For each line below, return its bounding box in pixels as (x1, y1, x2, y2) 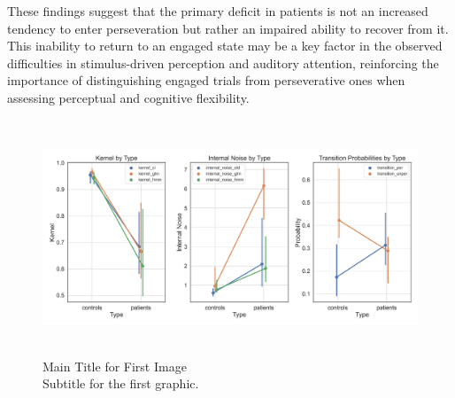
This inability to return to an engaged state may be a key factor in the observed (7, 36, 443, 55)
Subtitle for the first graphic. (42, 374, 199, 393)
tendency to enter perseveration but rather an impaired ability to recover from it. (7, 19, 449, 37)
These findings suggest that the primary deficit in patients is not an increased (7, 2, 428, 20)
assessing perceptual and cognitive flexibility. (7, 88, 250, 106)
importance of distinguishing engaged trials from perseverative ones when (7, 71, 405, 90)
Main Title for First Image (42, 356, 187, 375)
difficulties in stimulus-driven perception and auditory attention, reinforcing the (7, 53, 439, 72)
